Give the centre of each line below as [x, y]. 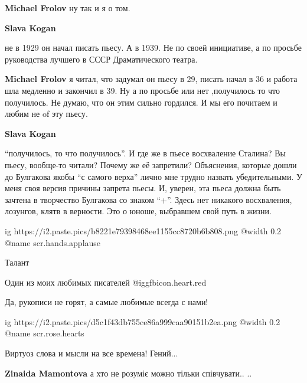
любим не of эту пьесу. [46, 114]
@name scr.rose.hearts [45, 333]
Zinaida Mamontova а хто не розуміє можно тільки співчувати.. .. [128, 373]
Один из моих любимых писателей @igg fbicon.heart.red [106, 282]
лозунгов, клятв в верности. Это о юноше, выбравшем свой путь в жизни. [138, 211]
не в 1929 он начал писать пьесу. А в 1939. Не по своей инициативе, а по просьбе [153, 48]
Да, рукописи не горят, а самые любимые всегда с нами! [107, 302]
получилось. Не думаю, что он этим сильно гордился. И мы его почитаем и [141, 102]
